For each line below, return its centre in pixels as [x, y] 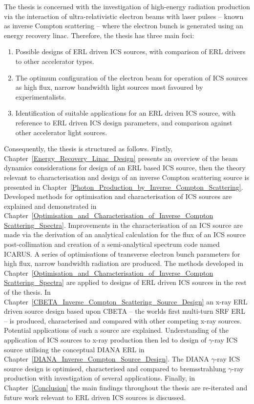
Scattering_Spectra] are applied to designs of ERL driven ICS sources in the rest [125, 282]
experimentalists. [41, 96]
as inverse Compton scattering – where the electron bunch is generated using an [124, 26]
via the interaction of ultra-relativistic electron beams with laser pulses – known [124, 16]
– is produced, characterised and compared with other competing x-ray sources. [123, 320]
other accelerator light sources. [61, 132]
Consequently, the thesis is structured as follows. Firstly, [88, 149]
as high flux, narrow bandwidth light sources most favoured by [109, 87]
